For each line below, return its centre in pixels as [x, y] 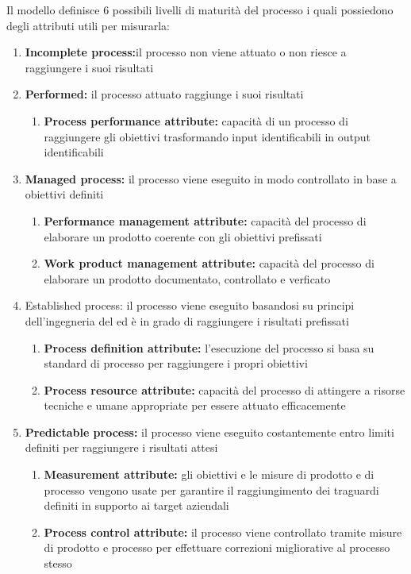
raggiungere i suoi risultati [89, 67]
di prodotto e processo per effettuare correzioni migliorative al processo [217, 547]
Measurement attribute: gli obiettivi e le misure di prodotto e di [209, 474]
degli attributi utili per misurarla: [88, 25]
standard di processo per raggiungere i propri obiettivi [176, 363]
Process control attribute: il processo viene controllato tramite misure [223, 532]
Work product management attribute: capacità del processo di [209, 263]
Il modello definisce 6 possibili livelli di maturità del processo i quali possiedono [200, 10]
